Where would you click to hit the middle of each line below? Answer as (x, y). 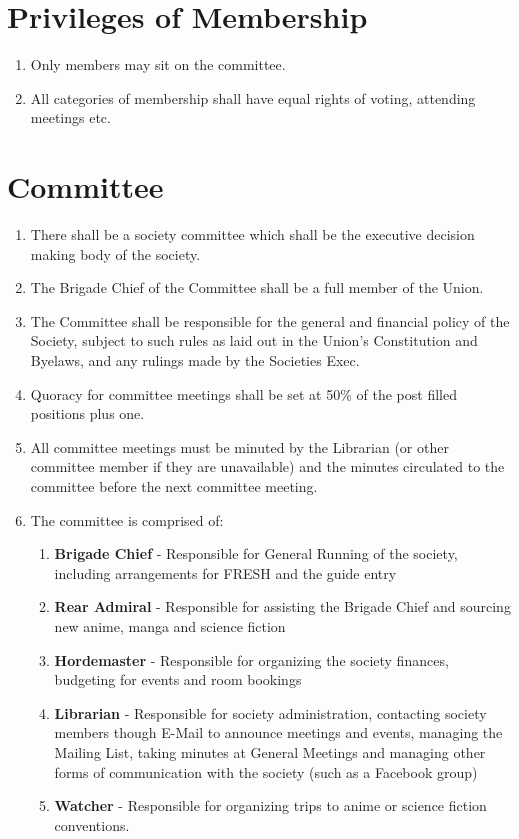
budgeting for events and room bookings (178, 679)
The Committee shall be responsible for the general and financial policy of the (270, 320)
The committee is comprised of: (127, 519)
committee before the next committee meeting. (174, 485)
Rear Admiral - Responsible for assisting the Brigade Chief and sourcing (282, 606)
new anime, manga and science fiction (170, 625)
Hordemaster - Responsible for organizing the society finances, (251, 659)
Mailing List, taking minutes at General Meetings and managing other (270, 751)
